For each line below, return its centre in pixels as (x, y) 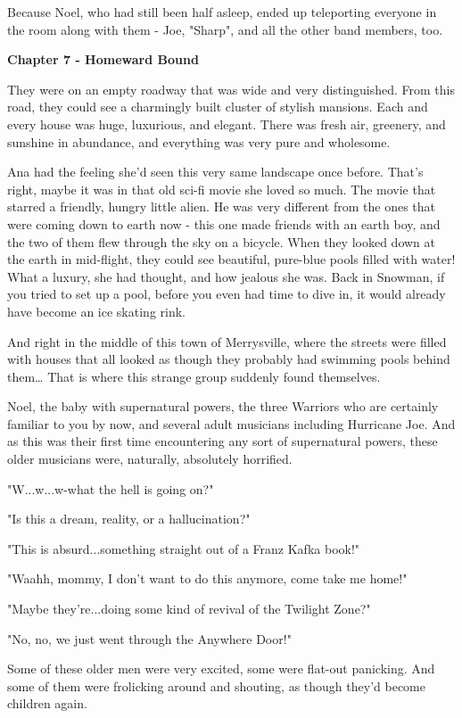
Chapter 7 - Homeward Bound (103, 59)
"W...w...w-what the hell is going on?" (111, 488)
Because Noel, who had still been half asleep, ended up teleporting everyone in (222, 12)
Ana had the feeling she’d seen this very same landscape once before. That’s (215, 172)
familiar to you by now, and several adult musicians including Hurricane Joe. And (231, 423)
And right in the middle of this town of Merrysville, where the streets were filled (227, 341)
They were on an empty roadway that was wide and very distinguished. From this (231, 89)
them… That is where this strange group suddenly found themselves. (194, 376)
